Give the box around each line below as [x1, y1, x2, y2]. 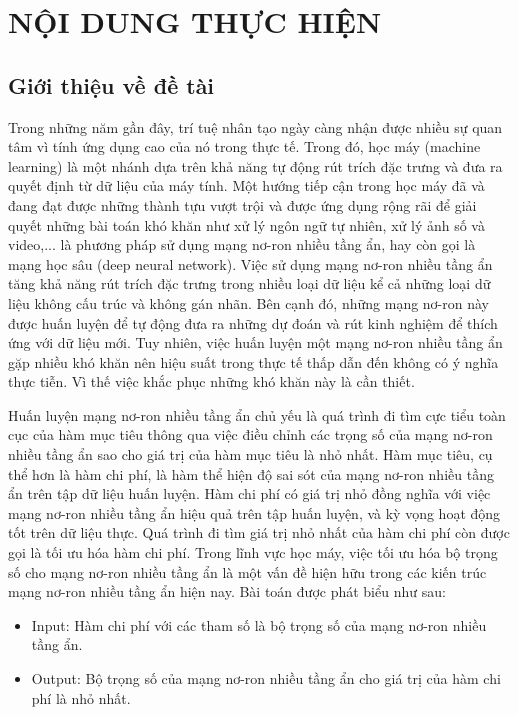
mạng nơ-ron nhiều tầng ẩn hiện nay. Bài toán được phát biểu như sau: [8, 581, 446, 602]
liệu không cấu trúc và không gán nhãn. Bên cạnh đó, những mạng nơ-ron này [8, 292, 489, 313]
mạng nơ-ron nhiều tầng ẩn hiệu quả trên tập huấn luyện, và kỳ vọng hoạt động [8, 502, 501, 523]
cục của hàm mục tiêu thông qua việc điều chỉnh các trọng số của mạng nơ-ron [8, 424, 493, 445]
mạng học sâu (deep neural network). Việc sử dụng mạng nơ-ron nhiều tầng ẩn [8, 253, 493, 274]
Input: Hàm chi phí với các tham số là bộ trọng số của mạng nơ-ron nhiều [31, 614, 487, 635]
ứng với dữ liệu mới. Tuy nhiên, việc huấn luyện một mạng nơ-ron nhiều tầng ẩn [8, 332, 503, 353]
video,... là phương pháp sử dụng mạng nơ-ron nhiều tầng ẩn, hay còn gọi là [8, 234, 476, 255]
